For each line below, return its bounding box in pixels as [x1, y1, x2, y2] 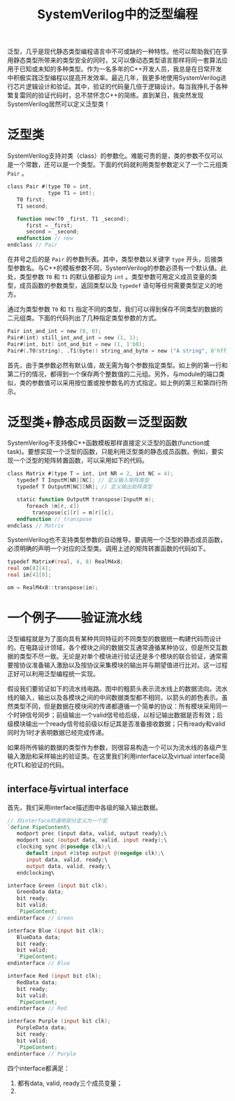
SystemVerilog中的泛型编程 [37, 6, 198, 22]
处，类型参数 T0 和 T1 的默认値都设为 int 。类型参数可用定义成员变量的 [7, 273, 211, 281]
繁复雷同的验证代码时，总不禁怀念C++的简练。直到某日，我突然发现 [7, 91, 204, 100]
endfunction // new [16, 235, 73, 242]
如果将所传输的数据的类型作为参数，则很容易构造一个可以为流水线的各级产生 [7, 743, 228, 751]
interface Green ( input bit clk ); [7, 882, 108, 889]
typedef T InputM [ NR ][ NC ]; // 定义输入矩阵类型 [16, 477, 150, 484]
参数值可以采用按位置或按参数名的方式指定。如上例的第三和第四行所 [31, 378, 228, 386]
